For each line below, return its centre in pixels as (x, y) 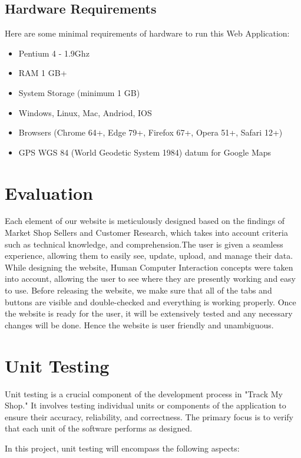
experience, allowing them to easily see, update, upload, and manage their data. (149, 256)
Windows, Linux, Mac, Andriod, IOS (85, 112)
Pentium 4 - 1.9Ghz (54, 53)
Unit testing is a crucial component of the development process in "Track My (144, 393)
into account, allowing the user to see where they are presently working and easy (150, 279)
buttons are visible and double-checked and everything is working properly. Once (150, 302)
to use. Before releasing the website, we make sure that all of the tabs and (138, 290)
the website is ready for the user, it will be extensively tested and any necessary (149, 313)
